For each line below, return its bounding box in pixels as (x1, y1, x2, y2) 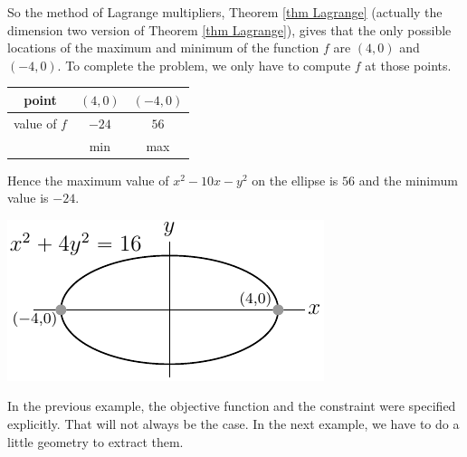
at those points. (365, 55, 452, 74)
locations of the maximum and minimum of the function (7, 38, 319, 57)
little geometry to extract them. (7, 432, 184, 451)
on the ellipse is (252, 170, 338, 189)
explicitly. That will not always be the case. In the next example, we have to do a (7, 414, 460, 433)
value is (7, 188, 49, 207)
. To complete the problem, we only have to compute (57, 55, 351, 74)
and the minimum (358, 170, 458, 189)
